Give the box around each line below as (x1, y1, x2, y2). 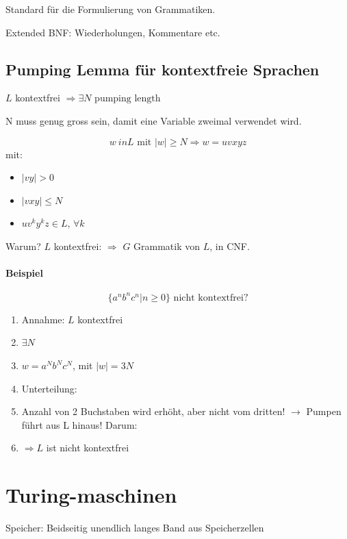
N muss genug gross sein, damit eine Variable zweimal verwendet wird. (5, 113, 302, 127)
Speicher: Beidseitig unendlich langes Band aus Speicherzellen (5, 521, 264, 535)
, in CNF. (209, 238, 250, 253)
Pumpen (306, 404, 342, 418)
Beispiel (5, 266, 43, 280)
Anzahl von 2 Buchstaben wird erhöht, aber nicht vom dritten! (21, 404, 285, 418)
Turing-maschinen (5, 481, 177, 509)
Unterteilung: (21, 381, 77, 395)
